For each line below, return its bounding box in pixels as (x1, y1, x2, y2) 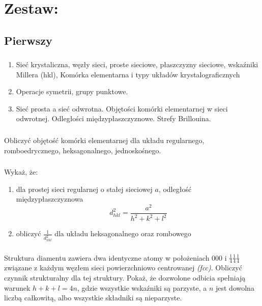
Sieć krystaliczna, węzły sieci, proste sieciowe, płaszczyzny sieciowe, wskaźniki (16, 59, 258, 70)
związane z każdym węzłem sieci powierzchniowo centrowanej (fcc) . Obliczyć (4, 262, 242, 273)
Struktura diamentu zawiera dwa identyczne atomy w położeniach (4, 252, 210, 263)
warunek (4, 282, 31, 293)
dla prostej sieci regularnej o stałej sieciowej (16, 183, 153, 194)
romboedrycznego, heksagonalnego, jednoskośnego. (4, 145, 161, 155)
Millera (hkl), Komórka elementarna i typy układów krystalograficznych (16, 69, 240, 79)
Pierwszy (4, 32, 52, 48)
